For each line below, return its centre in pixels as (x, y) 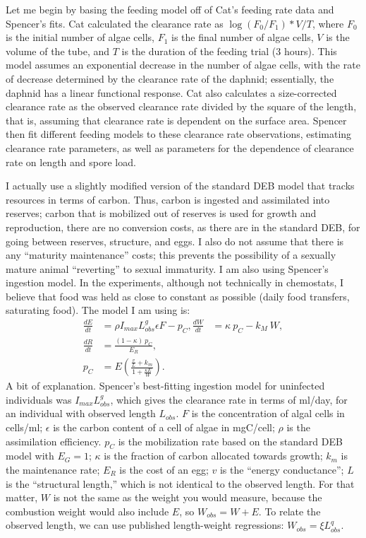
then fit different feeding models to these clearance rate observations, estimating (179, 134)
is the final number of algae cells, (243, 37)
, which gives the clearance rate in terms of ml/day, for (229, 399)
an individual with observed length (81, 413)
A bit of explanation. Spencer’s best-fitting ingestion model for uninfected (165, 386)
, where (328, 23)
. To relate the (289, 511)
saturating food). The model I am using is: (98, 310)
